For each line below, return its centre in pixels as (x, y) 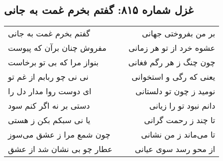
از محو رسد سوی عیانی (175, 149)
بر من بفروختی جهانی (179, 33)
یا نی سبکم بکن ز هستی (49, 120)
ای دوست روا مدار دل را (50, 91)
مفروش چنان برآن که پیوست (57, 48)
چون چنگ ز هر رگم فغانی (172, 62)
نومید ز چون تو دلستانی (175, 91)
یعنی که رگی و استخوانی (173, 77)
